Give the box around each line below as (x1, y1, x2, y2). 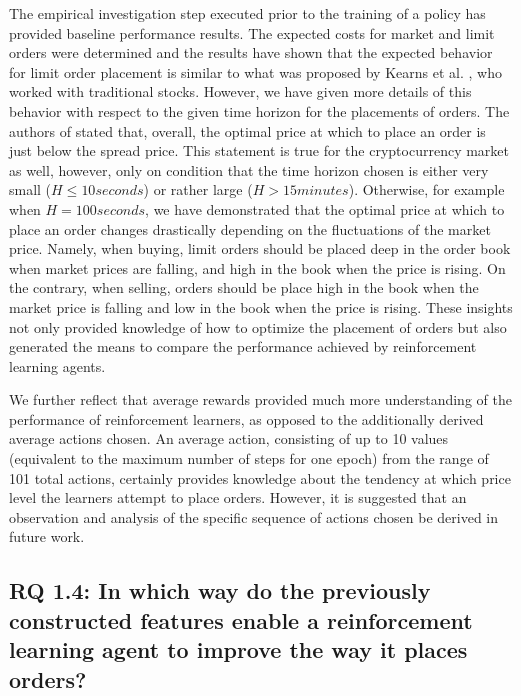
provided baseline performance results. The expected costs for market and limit (9, 22, 495, 43)
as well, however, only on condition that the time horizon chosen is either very (9, 159, 489, 180)
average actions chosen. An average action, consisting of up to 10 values (9, 428, 449, 449)
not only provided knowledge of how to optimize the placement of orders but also (9, 316, 507, 337)
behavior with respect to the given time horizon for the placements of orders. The (9, 100, 510, 121)
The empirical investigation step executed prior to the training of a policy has (9, 3, 486, 23)
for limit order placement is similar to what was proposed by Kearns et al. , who (9, 61, 502, 82)
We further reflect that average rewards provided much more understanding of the (9, 389, 512, 410)
